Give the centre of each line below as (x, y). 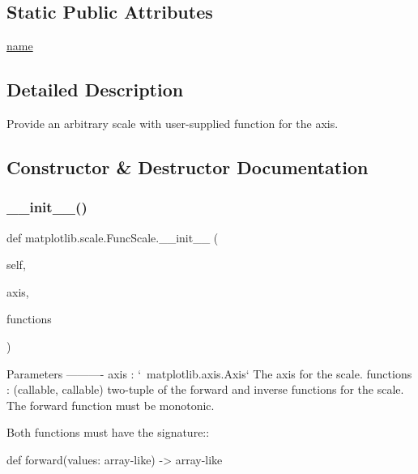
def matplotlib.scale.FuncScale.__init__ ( (113, 237)
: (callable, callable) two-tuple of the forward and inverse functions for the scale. (205, 389)
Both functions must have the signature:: (108, 432)
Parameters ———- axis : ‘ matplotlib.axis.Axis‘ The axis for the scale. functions (209, 373)
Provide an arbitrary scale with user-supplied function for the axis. (173, 123)
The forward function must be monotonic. (111, 405)
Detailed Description (95, 90)
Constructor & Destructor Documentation (188, 167)
